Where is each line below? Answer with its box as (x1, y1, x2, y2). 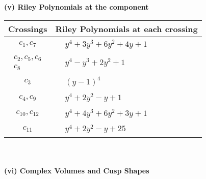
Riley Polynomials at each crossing (55, 22, 198, 35)
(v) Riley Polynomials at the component (4, 2, 149, 12)
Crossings (8, 22, 47, 35)
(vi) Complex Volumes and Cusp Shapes (4, 165, 149, 176)
